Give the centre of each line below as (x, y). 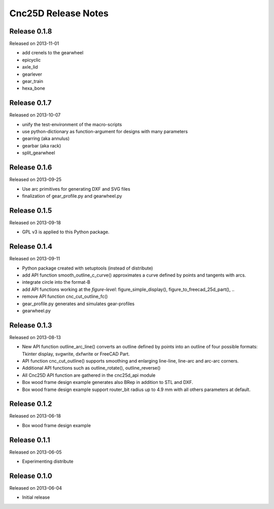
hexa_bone (33, 88)
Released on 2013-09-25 (36, 179)
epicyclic (31, 60)
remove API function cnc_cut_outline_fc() (65, 296)
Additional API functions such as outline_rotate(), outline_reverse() (91, 368)
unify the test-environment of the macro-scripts (72, 124)
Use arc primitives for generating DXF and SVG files (76, 189)
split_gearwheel (39, 153)
